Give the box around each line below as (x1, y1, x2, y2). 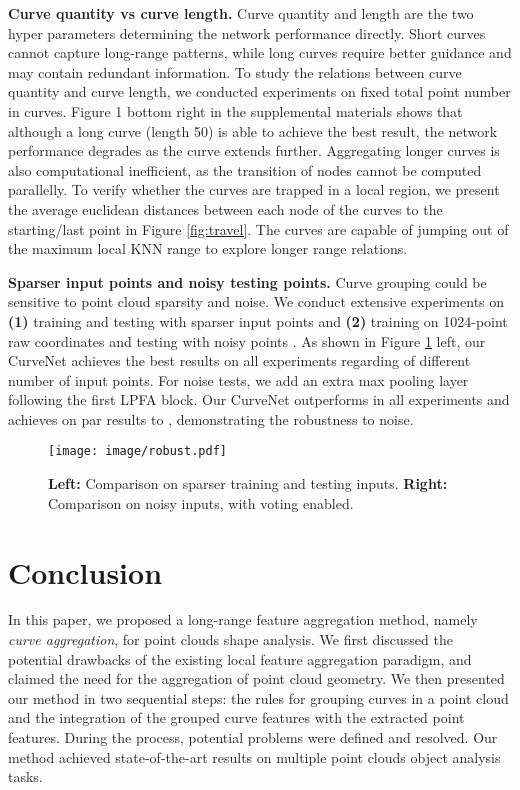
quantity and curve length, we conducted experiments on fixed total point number (8, 81, 511, 102)
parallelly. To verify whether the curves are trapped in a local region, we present (8, 179, 500, 200)
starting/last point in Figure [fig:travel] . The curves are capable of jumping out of (8, 218, 509, 239)
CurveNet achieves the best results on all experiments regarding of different (8, 350, 471, 371)
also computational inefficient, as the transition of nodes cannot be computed (8, 159, 482, 180)
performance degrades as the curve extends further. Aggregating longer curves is (8, 140, 500, 161)
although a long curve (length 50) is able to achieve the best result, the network (8, 120, 498, 141)
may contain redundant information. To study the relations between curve (8, 61, 462, 82)
